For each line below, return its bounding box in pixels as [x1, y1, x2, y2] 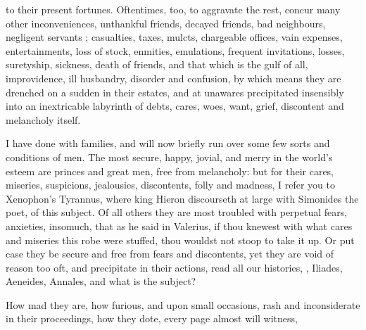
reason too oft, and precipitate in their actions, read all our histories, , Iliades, [6, 260, 343, 274]
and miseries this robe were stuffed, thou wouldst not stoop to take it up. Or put [6, 232, 355, 247]
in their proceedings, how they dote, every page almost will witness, [6, 311, 298, 326]
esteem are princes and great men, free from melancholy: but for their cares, [6, 163, 334, 178]
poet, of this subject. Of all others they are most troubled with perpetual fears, [6, 205, 348, 220]
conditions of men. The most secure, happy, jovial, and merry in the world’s [6, 149, 333, 164]
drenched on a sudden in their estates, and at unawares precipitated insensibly [6, 84, 344, 99]
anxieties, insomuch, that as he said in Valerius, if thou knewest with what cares [6, 218, 353, 233]
